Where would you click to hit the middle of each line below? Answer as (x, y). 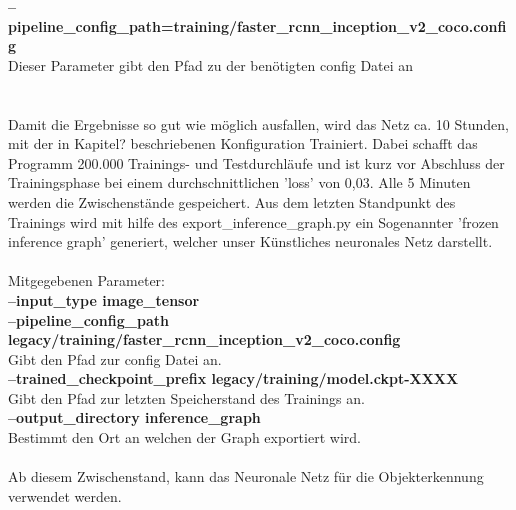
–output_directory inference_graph (134, 417)
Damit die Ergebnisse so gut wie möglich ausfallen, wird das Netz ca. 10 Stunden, (258, 123)
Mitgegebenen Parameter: (86, 280)
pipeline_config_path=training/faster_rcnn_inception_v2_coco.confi (257, 25)
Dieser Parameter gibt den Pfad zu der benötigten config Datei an (211, 64)
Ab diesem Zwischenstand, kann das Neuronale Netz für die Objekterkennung (246, 476)
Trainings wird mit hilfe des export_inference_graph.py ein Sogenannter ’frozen (253, 221)
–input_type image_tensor (104, 299)
